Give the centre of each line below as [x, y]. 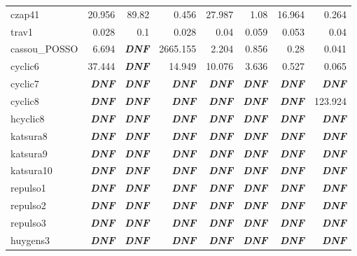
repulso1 [28, 188]
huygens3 [30, 240]
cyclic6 [25, 66]
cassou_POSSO [44, 49]
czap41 [25, 14]
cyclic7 [25, 84]
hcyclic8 [28, 118]
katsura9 [29, 153]
